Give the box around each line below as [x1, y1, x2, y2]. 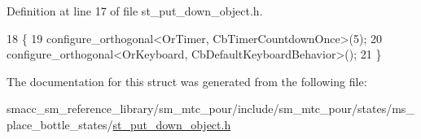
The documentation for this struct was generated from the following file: [7, 72, 367, 89]
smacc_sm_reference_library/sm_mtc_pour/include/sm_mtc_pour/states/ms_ [7, 100, 414, 117]
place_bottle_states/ [7, 115, 113, 132]
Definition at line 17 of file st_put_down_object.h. [7, 2, 263, 19]
